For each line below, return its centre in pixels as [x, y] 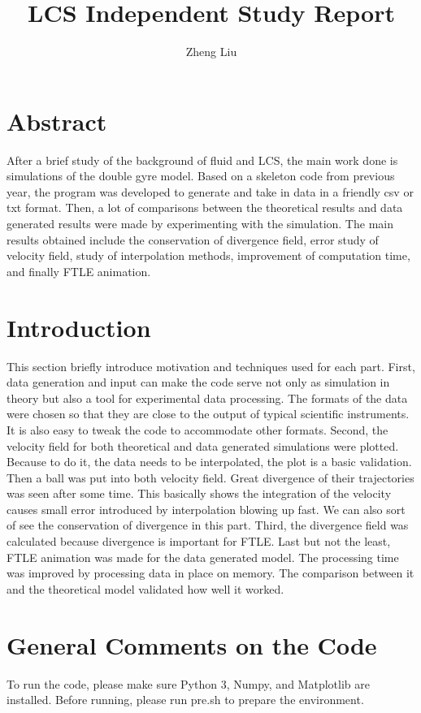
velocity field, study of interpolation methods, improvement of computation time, [208, 255]
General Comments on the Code [192, 644]
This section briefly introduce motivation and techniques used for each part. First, [211, 366]
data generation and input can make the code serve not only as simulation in [198, 382]
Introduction [79, 327]
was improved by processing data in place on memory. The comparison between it [210, 573]
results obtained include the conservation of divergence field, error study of [193, 239]
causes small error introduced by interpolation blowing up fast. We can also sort [206, 509]
